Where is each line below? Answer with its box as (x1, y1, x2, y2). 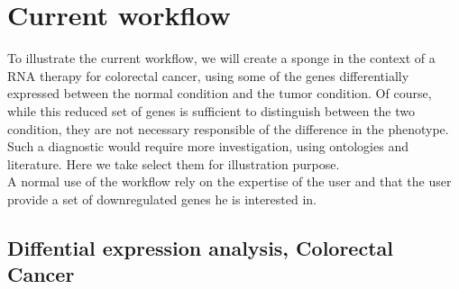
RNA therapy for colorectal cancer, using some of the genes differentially (7, 66, 409, 85)
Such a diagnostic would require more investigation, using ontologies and (7, 137, 409, 156)
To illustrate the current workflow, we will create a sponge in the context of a (7, 49, 436, 68)
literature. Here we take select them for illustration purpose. (7, 154, 340, 173)
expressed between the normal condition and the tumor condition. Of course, (7, 84, 432, 103)
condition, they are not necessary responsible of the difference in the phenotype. (7, 119, 449, 138)
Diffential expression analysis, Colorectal (7, 233, 393, 261)
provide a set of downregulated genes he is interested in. (7, 189, 317, 208)
